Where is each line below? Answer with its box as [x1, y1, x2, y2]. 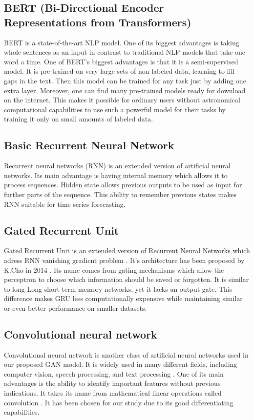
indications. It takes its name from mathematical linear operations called [4, 388, 222, 398]
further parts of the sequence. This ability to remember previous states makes [4, 189, 236, 199]
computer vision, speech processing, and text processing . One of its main [4, 368, 224, 379]
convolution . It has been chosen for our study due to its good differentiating [4, 397, 233, 407]
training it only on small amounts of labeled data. [4, 114, 153, 124]
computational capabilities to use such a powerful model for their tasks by [4, 104, 226, 114]
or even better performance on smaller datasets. [4, 302, 147, 313]
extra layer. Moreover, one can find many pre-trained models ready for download [4, 85, 246, 95]
